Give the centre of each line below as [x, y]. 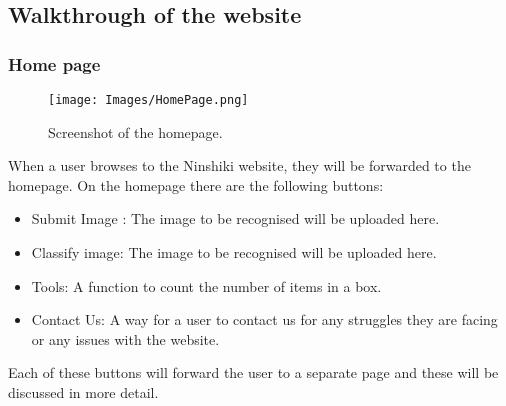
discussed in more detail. [83, 392]
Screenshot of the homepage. [135, 131]
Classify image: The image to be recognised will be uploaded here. [234, 252]
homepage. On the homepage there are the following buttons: [196, 184]
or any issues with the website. [125, 338]
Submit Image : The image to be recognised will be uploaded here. [235, 218]
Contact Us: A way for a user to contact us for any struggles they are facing [264, 319]
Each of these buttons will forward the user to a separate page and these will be [253, 372]
